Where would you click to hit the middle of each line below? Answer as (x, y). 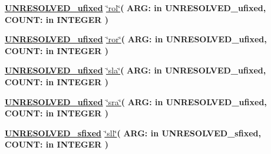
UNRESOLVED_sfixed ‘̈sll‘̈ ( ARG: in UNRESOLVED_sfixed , (133, 133)
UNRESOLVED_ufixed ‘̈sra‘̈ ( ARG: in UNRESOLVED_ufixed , (136, 101)
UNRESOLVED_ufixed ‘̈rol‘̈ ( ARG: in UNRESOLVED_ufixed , (135, 8)
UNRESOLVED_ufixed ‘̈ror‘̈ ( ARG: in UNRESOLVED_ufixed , (136, 39)
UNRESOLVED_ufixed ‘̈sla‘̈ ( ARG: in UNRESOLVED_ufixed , (135, 70)
